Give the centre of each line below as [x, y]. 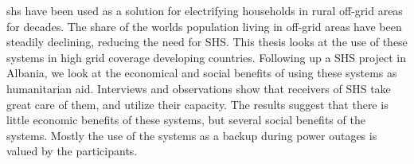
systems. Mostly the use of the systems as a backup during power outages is [192, 135]
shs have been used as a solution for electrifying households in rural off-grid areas [205, 10]
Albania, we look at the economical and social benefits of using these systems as [202, 73]
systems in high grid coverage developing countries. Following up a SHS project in [206, 57]
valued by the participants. [72, 151]
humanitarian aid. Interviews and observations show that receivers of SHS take [199, 88]
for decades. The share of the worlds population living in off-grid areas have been [204, 26]
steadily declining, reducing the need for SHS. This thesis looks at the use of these [207, 42]
